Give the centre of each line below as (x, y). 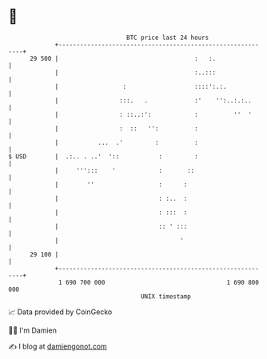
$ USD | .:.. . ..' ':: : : (103, 156)
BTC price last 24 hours (168, 38)
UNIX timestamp (166, 296)
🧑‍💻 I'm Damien (33, 330)
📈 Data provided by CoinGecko (60, 312)
